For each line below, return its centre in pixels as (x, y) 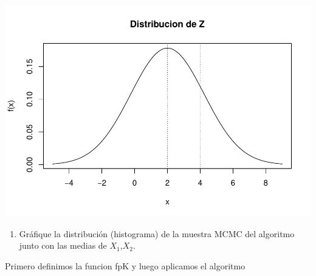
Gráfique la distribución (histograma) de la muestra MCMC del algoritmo (157, 233)
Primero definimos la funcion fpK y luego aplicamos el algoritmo (125, 265)
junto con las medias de (63, 245)
